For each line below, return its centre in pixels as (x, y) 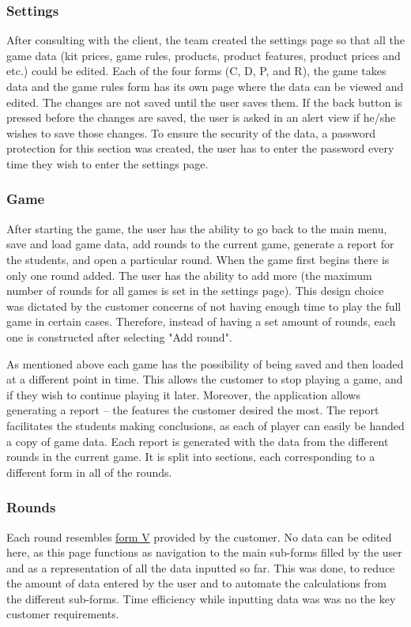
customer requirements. (63, 614)
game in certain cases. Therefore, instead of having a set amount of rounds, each (201, 321)
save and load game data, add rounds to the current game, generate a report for (200, 244)
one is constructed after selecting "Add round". (119, 336)
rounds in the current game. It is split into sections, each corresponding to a (191, 457)
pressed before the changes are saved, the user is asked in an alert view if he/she (201, 117)
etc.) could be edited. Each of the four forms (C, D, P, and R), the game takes (196, 71)
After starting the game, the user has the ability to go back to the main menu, (197, 228)
